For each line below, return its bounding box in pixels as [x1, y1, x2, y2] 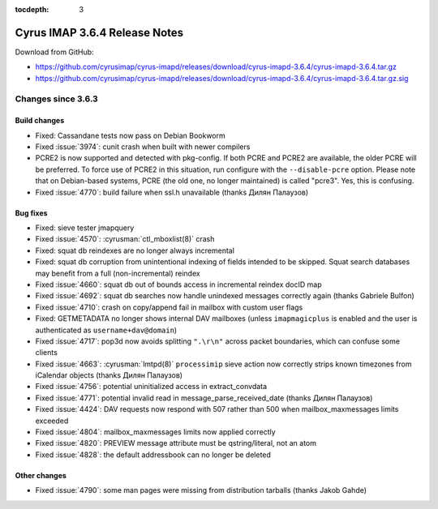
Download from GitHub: [15, 47, 94, 57]
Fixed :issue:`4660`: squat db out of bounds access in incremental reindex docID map [35, 280, 322, 289]
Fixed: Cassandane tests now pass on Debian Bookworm [35, 130, 226, 140]
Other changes [15, 470, 67, 480]
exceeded [35, 416, 69, 426]
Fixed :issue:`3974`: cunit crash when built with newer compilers [35, 142, 251, 152]
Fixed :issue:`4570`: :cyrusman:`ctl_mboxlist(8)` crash [35, 234, 215, 244]
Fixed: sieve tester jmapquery [35, 223, 135, 233]
